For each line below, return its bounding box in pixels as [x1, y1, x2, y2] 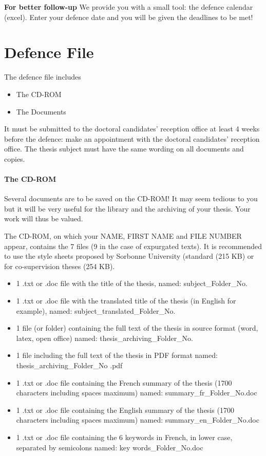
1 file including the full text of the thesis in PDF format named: [16, 350, 218, 360]
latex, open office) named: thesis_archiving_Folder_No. [16, 332, 194, 343]
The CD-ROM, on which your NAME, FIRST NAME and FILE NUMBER [4, 231, 242, 241]
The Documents [16, 106, 66, 117]
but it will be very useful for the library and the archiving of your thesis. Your [4, 203, 251, 214]
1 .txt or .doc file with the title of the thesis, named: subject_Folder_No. [16, 278, 248, 289]
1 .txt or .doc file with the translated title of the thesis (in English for [16, 295, 236, 306]
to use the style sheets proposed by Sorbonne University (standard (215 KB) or [4, 251, 254, 261]
